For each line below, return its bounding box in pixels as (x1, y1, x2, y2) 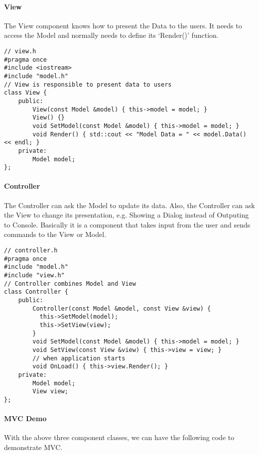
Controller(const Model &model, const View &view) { (32, 305, 211, 312)
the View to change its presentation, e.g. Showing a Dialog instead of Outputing (4, 210, 249, 220)
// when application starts (32, 354, 126, 362)
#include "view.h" (4, 271, 65, 279)
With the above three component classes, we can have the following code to (4, 432, 235, 443)
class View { (4, 89, 47, 97)
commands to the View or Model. (4, 229, 107, 239)
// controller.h (4, 247, 58, 254)
